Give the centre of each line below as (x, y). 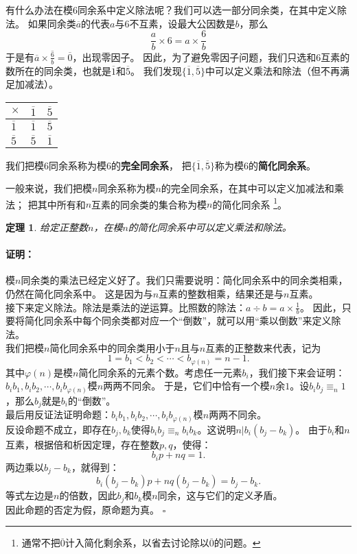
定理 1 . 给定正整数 (47, 227)
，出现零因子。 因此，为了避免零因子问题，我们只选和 (194, 57)
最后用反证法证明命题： (58, 414)
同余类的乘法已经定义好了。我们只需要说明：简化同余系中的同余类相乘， (184, 280)
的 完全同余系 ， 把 (151, 165)
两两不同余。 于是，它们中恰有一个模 (186, 386)
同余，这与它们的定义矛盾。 (220, 495)
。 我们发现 (156, 70)
